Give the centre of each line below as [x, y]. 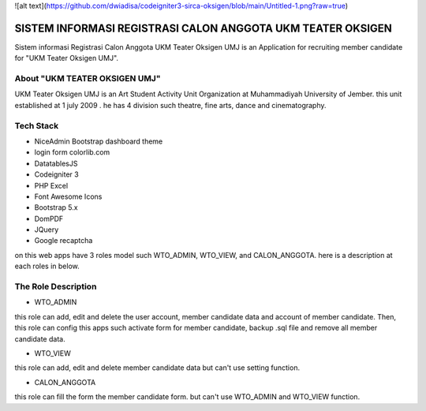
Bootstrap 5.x [56, 207]
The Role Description [56, 286]
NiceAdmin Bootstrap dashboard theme [99, 141]
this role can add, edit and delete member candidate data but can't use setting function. [157, 368]
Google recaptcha [64, 241]
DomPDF [49, 219]
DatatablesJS [56, 163]
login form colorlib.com [72, 152]
